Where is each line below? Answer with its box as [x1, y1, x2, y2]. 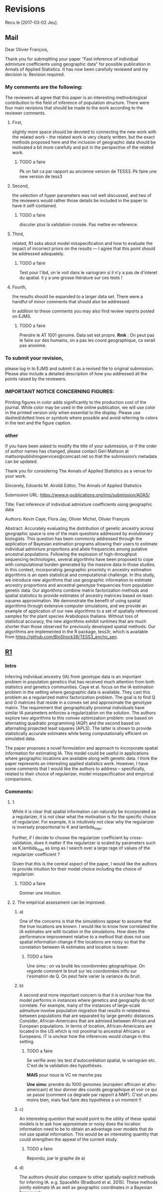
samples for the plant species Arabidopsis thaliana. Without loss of [5, 613, 139, 619]
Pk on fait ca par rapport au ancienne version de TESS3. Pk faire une [19, 169, 157, 175]
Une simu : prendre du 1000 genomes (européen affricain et [26, 1081, 146, 1087]
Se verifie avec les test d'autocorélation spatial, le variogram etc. [26, 1057, 156, 1063]
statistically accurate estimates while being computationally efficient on [5, 730, 148, 736]
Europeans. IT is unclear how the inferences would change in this [19, 1033, 150, 1039]
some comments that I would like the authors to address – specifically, [5, 766, 146, 771]
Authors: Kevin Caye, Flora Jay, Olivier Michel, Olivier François [5, 516, 130, 522]
